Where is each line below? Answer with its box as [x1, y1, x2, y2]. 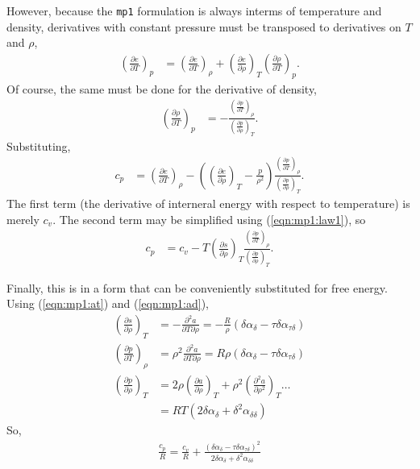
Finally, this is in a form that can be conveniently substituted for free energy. [6, 279, 388, 296]
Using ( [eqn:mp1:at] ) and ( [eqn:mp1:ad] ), [6, 295, 210, 312]
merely [6, 210, 40, 227]
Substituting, [6, 137, 71, 154]
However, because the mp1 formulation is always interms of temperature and [6, 2, 382, 19]
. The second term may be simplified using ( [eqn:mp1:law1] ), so [52, 210, 366, 227]
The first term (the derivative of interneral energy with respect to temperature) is [6, 194, 410, 211]
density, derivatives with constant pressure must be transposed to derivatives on [6, 18, 401, 35]
